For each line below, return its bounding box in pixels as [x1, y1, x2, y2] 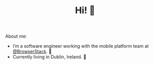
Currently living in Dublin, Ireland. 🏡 [12, 54, 87, 60]
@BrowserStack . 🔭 [12, 48, 52, 55]
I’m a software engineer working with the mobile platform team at [12, 43, 149, 49]
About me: [5, 33, 27, 40]
